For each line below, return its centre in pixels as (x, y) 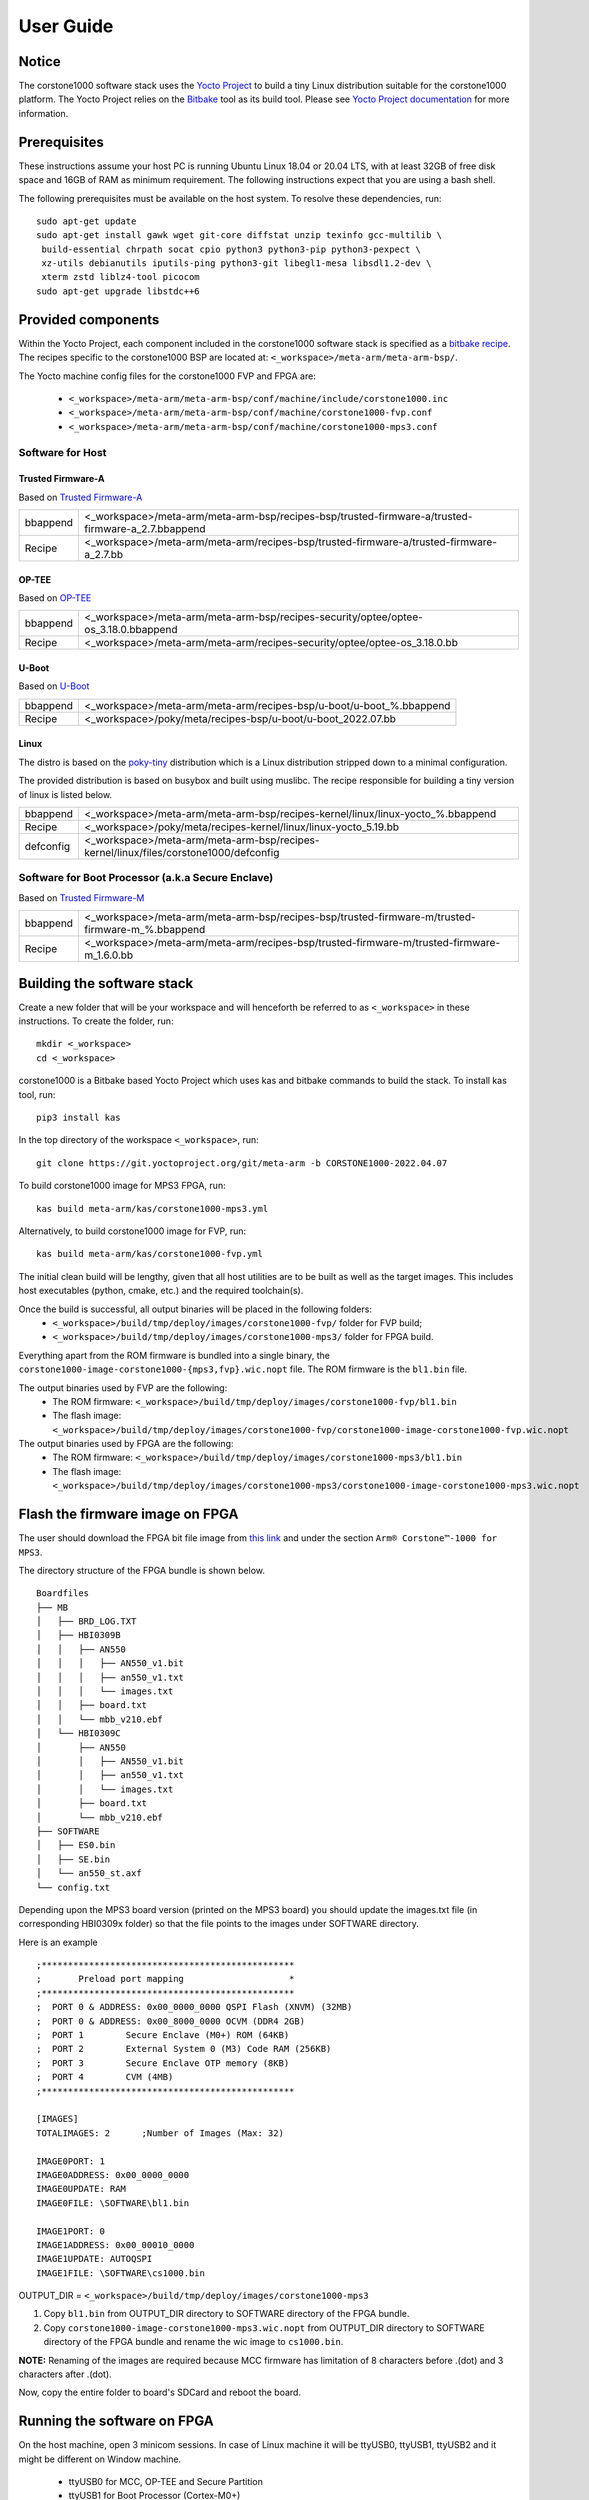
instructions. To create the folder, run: (96, 1021)
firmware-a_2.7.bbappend (145, 529)
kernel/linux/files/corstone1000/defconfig (182, 853)
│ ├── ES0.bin (76, 1845)
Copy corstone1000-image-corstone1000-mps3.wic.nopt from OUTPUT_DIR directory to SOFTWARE (264, 2327)
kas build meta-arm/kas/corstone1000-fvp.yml (150, 1254)
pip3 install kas (78, 1118)
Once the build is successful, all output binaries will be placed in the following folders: (195, 1309)
